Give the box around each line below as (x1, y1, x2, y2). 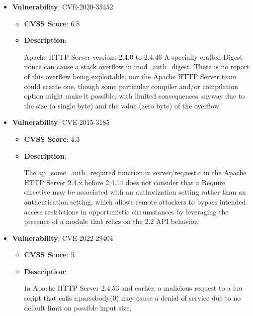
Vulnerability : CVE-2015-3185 (12, 117, 110, 127)
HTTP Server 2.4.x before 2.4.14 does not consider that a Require (24, 177, 225, 187)
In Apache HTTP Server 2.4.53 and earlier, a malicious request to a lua (24, 283, 243, 293)
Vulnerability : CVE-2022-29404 (12, 232, 113, 243)
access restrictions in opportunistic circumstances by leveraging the (24, 206, 229, 216)
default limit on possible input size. (24, 302, 132, 313)
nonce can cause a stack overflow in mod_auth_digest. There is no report (24, 61, 250, 72)
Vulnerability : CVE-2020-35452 (12, 1, 113, 11)
